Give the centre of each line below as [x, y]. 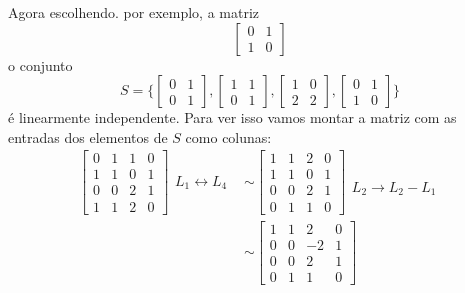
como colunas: [228, 136]
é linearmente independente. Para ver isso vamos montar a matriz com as [232, 117]
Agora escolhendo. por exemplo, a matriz [134, 12]
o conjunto [40, 64]
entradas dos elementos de [88, 136]
